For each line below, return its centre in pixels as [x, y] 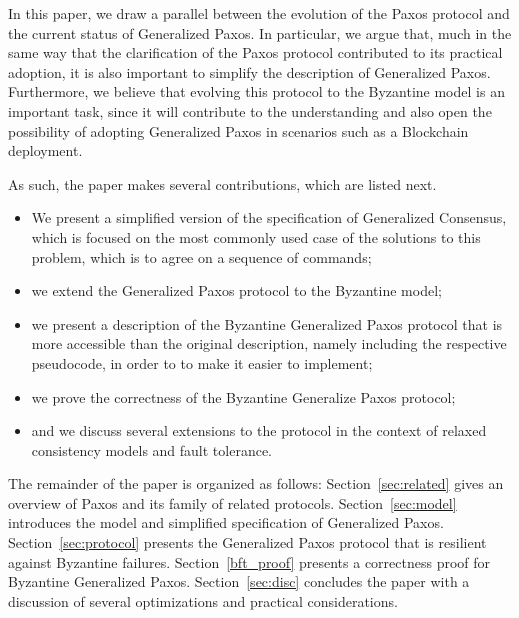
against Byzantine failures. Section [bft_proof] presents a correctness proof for [249, 561]
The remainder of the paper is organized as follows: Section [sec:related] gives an [256, 483]
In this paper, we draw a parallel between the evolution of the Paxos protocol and [259, 13]
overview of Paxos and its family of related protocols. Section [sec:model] [232, 502]
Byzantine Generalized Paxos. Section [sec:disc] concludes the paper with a [239, 581]
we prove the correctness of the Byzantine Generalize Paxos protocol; [243, 396]
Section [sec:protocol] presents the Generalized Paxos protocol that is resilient [247, 542]
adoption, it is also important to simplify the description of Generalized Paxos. [249, 71]
